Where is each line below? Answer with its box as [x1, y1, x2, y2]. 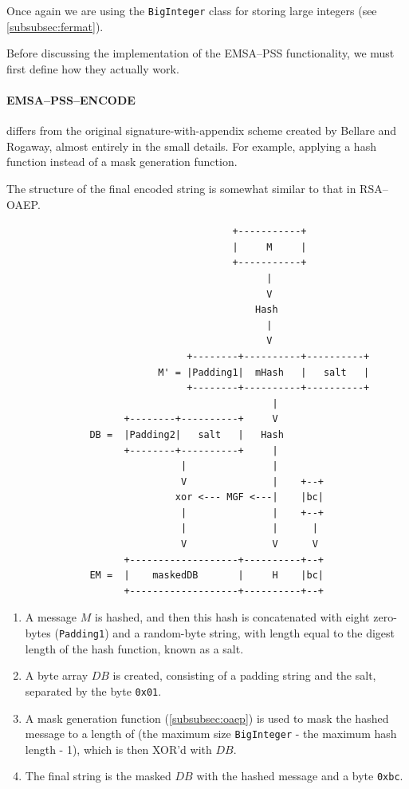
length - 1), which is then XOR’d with [25, 740, 212, 757]
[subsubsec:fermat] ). [6, 18, 104, 34]
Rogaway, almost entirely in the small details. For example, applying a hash [6, 137, 376, 154]
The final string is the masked [25, 767, 171, 784]
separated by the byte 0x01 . [25, 682, 162, 699]
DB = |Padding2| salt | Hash [89, 428, 284, 440]
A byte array [25, 667, 88, 684]
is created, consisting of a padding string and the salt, [112, 667, 376, 684]
